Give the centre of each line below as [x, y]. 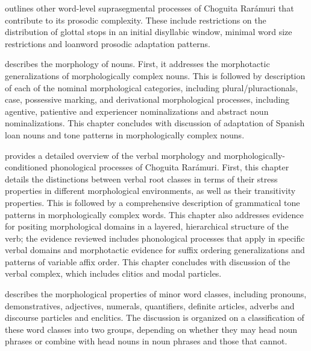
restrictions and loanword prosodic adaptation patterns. [108, 43]
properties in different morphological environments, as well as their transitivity [150, 191]
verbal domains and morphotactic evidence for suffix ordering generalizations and [155, 250]
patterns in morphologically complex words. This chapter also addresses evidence [154, 214]
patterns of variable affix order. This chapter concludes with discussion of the [148, 261]
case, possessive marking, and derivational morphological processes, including [147, 99]
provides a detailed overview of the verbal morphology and [113, 155]
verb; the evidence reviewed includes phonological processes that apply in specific [155, 238]
